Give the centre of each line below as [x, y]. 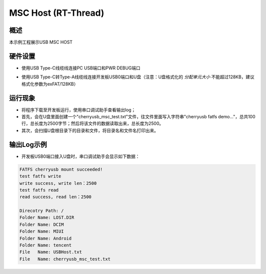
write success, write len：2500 [58, 183]
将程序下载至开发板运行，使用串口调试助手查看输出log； [79, 110]
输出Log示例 [28, 145]
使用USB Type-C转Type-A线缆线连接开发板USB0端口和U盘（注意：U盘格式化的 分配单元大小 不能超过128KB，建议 [138, 77]
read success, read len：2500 [55, 197]
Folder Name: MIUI [42, 231]
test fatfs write [40, 176]
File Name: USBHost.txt [51, 252]
